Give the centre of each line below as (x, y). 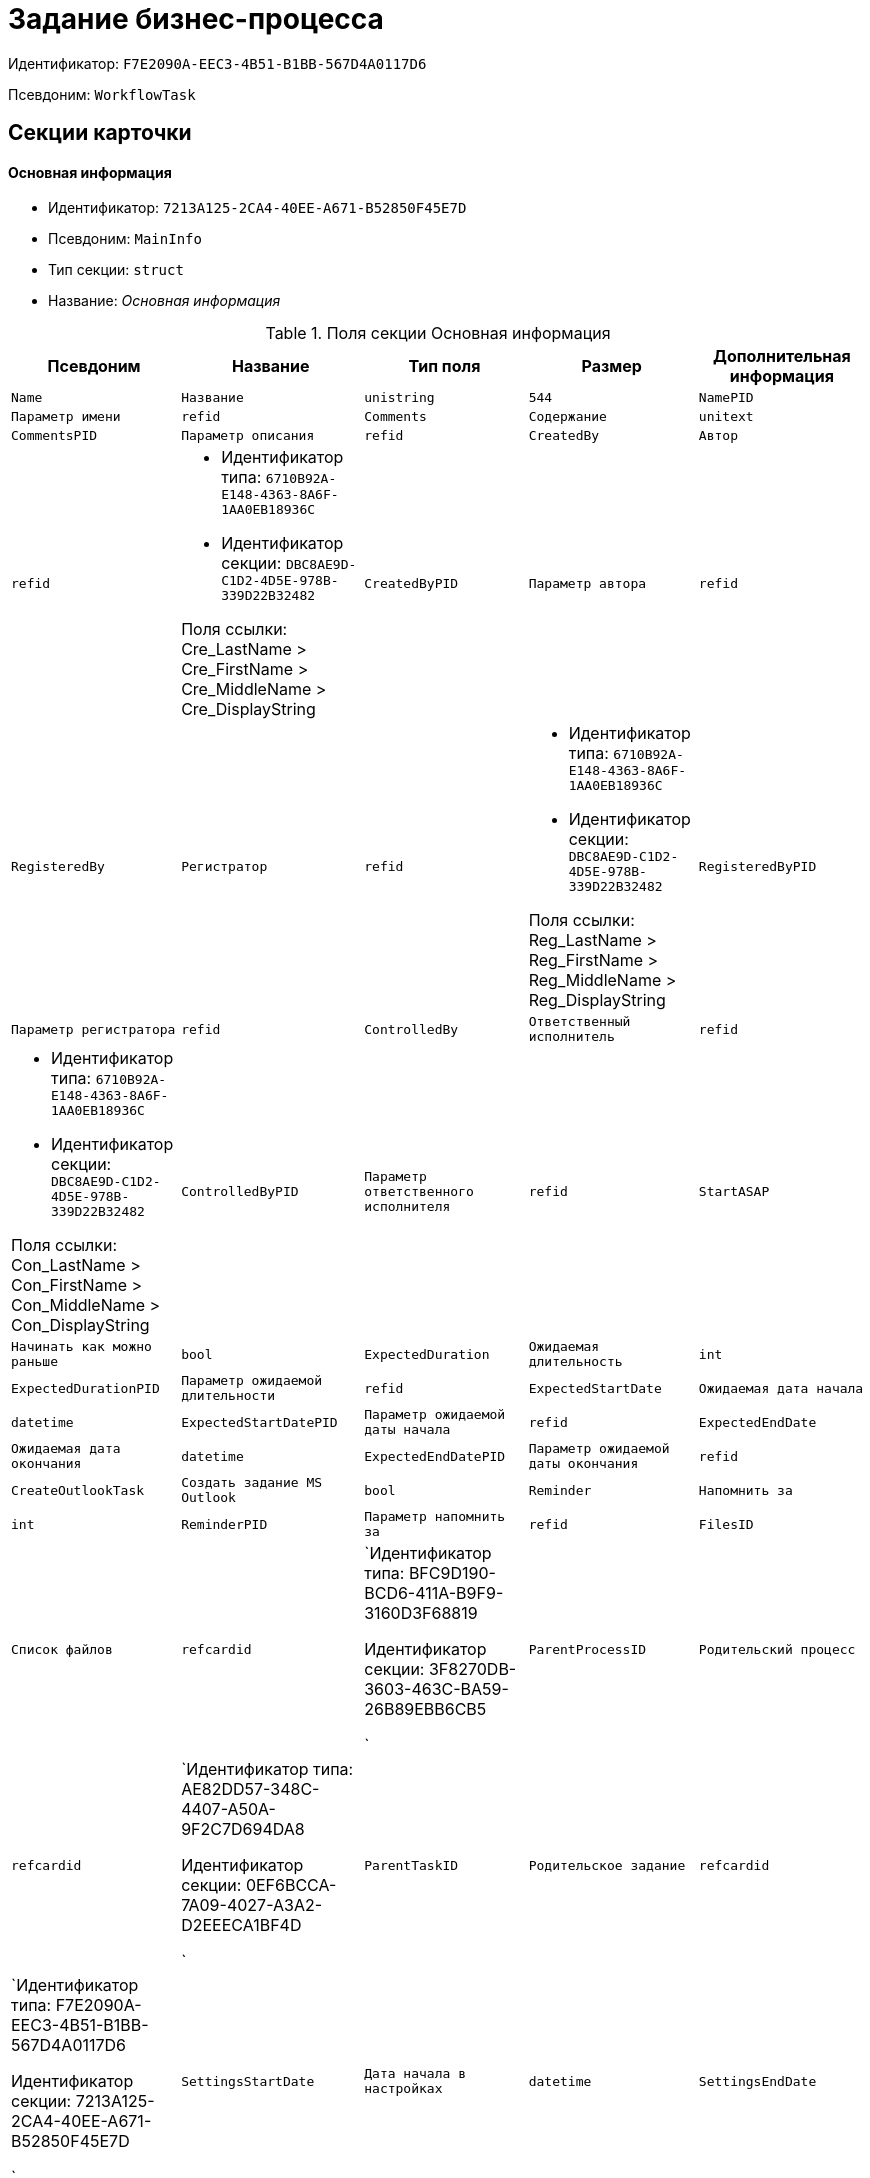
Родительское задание (607, 1865)
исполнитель (571, 1037)
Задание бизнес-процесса (196, 19)
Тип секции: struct (116, 270)
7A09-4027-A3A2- (252, 1905)
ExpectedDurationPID (85, 1388)
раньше (34, 1362)
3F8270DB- (472, 1669)
